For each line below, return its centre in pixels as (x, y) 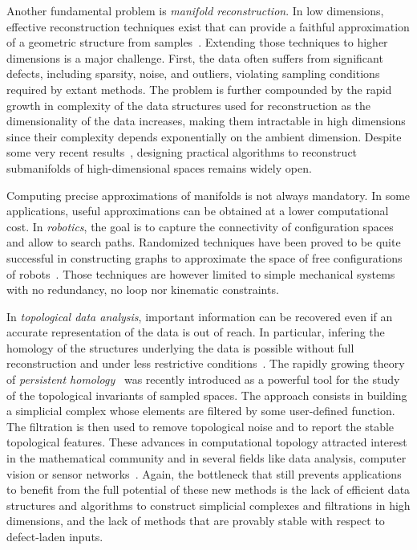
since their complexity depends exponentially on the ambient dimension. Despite (204, 136)
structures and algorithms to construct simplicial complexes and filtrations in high (208, 505)
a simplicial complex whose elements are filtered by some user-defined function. (201, 411)
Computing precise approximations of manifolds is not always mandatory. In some (208, 195)
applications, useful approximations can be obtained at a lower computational (198, 211)
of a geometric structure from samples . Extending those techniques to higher (197, 42)
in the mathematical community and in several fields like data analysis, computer (206, 458)
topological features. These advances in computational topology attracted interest (207, 442)
